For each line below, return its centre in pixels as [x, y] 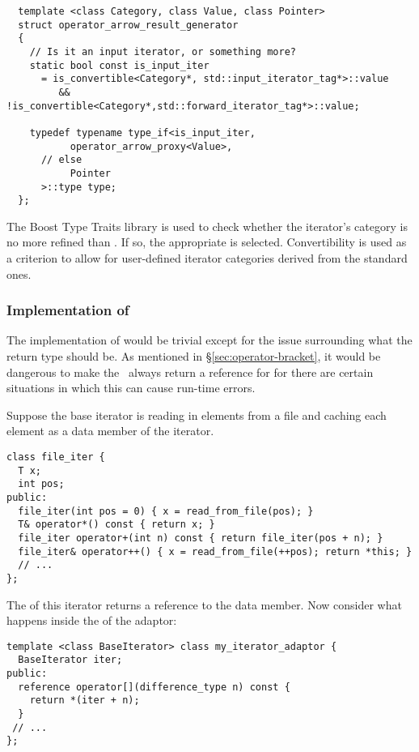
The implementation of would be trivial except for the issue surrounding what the [209, 340]
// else [61, 160]
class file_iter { [56, 457]
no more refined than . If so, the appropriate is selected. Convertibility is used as [207, 242]
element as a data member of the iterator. [110, 431]
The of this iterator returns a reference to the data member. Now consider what [204, 604]
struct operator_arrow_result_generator [128, 25]
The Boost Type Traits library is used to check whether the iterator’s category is [207, 226]
